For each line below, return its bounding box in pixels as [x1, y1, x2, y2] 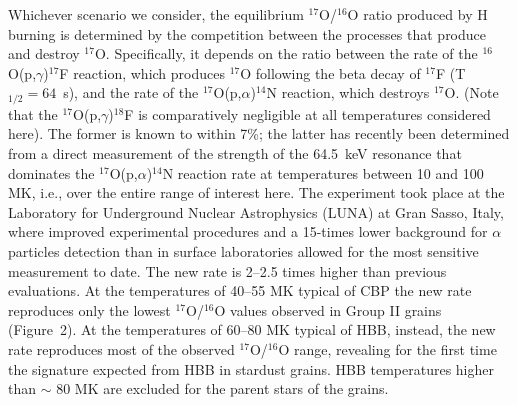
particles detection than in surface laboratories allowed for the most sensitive [8, 240, 479, 261]
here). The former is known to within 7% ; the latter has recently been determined [8, 123, 510, 144]
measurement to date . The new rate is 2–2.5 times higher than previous [8, 260, 447, 281]
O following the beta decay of [240, 62, 421, 83]
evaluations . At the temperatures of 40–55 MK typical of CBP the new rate [8, 280, 472, 301]
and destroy [8, 43, 80, 64]
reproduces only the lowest [8, 299, 171, 320]
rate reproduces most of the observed [8, 338, 235, 359]
